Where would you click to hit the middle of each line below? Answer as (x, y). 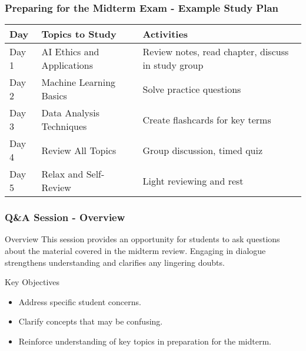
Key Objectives (32, 282)
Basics (54, 96)
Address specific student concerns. (80, 301)
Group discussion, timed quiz (203, 150)
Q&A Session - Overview (65, 217)
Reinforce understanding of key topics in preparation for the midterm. (145, 341)
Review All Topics (79, 150)
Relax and (62, 174)
